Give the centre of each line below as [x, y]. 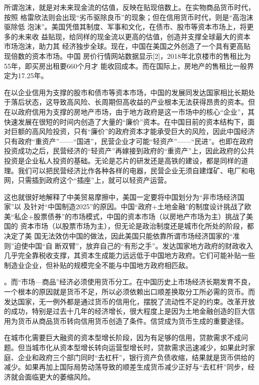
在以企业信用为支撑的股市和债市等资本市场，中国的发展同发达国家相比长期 [126, 92]
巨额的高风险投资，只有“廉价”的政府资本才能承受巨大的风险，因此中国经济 [133, 131]
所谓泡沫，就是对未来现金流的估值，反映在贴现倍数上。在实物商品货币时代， [129, 7]
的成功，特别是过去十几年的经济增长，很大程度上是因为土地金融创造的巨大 [126, 311]
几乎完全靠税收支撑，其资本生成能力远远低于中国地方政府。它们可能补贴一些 [129, 255]
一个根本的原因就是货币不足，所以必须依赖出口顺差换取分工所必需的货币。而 [129, 292]
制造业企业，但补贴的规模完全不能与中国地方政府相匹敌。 [98, 265]
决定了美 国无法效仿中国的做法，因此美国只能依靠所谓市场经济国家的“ [119, 236]
